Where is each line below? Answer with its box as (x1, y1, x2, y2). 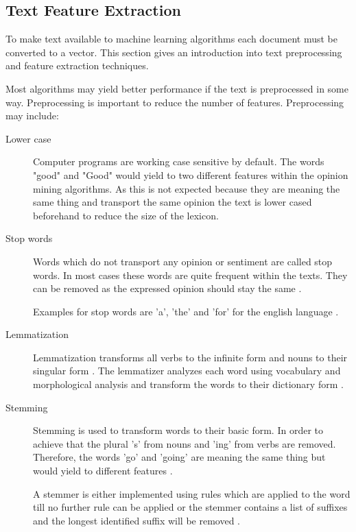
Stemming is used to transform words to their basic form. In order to (33, 423, 323, 437)
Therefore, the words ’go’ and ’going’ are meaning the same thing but (33, 450, 326, 464)
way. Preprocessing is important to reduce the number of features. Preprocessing (5, 95, 344, 109)
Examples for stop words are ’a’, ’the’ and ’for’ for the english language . (33, 304, 339, 318)
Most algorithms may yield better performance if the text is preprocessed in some (5, 81, 348, 95)
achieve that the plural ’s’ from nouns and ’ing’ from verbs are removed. (33, 436, 336, 450)
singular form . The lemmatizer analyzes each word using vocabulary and (33, 363, 341, 378)
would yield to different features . (33, 463, 173, 478)
